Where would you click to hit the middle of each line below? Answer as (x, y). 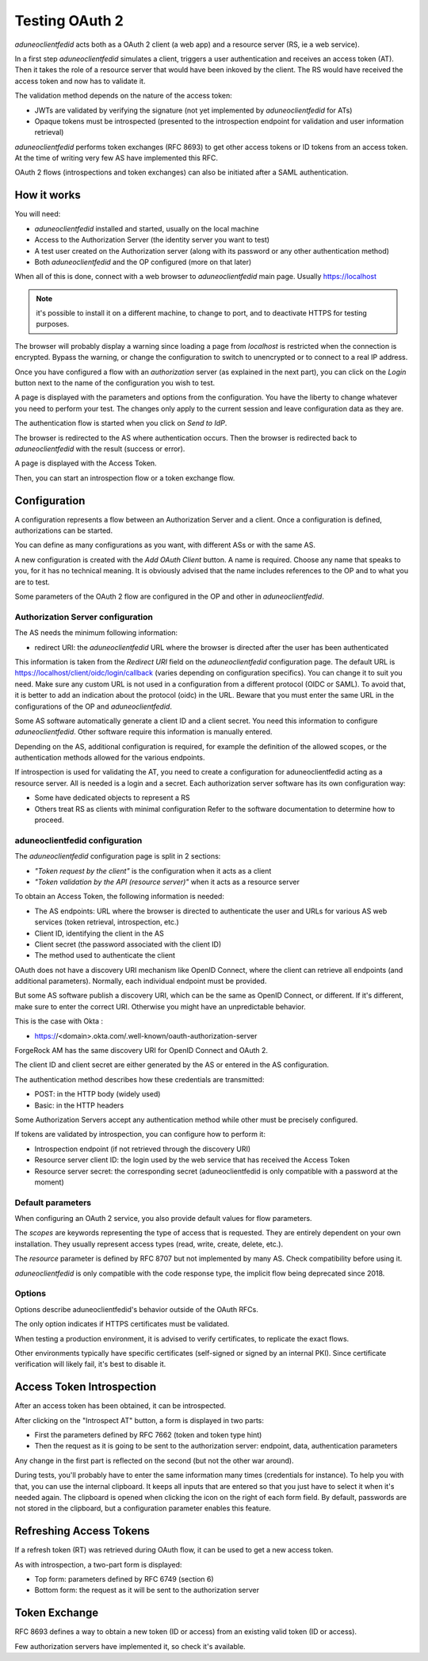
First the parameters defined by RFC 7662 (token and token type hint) (148, 1435)
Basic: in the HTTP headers (79, 1105)
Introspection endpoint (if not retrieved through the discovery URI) (143, 1149)
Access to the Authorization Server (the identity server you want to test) (152, 240)
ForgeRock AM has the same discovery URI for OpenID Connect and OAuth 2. (141, 1051)
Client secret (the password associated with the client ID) (128, 944)
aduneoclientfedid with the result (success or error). (100, 449)
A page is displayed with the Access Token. (86, 463)
